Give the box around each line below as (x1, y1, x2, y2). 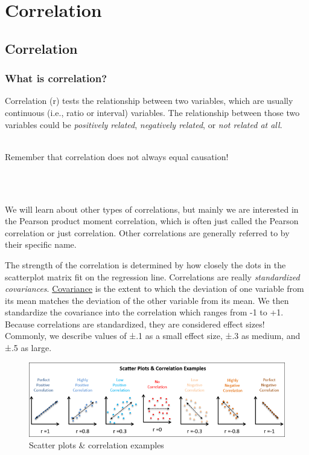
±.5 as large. (5, 341, 52, 354)
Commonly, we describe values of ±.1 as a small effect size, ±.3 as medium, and (5, 329, 301, 342)
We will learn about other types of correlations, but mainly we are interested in (5, 202, 299, 215)
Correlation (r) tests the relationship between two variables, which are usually (5, 94, 293, 107)
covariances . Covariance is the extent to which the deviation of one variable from (5, 282, 304, 295)
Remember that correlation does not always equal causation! (5, 150, 229, 163)
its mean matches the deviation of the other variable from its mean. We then (5, 294, 289, 306)
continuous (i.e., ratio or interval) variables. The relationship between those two (5, 106, 300, 118)
